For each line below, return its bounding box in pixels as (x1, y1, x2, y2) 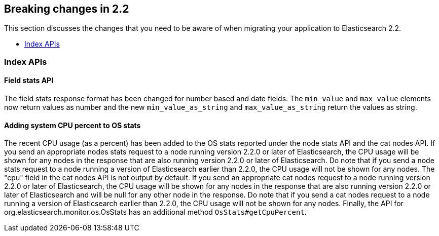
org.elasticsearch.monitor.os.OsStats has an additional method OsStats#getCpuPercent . (4, 208, 307, 217)
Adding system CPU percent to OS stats (4, 121, 141, 130)
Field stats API (4, 76, 54, 85)
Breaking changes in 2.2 (4, 3, 129, 15)
